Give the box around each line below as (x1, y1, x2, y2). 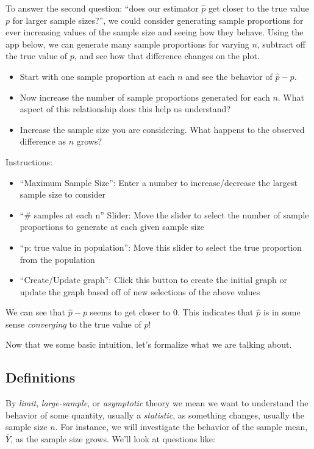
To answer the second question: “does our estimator (5, 2, 199, 14)
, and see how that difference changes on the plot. (74, 49, 260, 62)
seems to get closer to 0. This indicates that (90, 306, 254, 318)
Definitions (5, 368, 76, 387)
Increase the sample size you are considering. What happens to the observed (20, 123, 305, 135)
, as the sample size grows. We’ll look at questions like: (10, 433, 215, 445)
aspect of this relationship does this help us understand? (20, 102, 230, 115)
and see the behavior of (185, 70, 273, 82)
